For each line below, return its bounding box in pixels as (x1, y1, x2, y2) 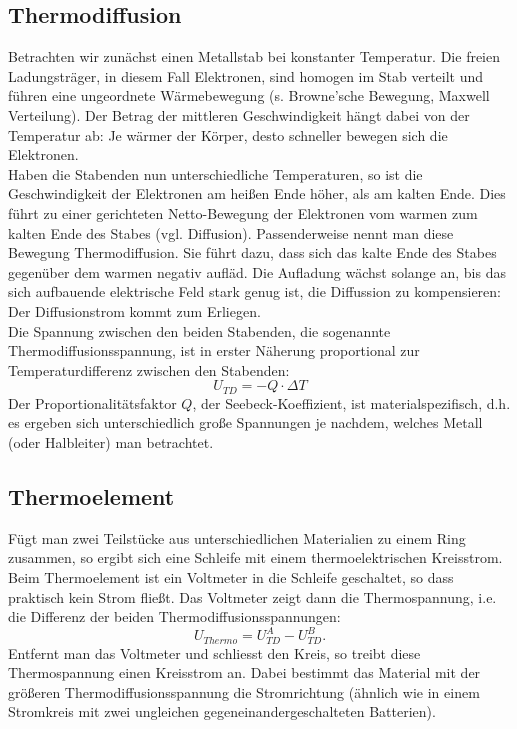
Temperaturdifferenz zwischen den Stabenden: (8, 359, 290, 380)
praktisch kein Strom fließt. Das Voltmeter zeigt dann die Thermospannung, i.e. (8, 586, 497, 607)
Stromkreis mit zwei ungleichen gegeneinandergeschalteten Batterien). (8, 701, 436, 722)
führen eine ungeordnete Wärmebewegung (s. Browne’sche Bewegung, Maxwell (8, 85, 490, 106)
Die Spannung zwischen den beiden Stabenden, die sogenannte (8, 320, 391, 341)
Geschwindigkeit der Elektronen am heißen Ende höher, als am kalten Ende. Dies (8, 183, 506, 204)
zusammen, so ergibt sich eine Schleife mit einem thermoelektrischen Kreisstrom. (8, 547, 503, 568)
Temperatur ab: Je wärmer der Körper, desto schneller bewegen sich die (8, 124, 448, 145)
